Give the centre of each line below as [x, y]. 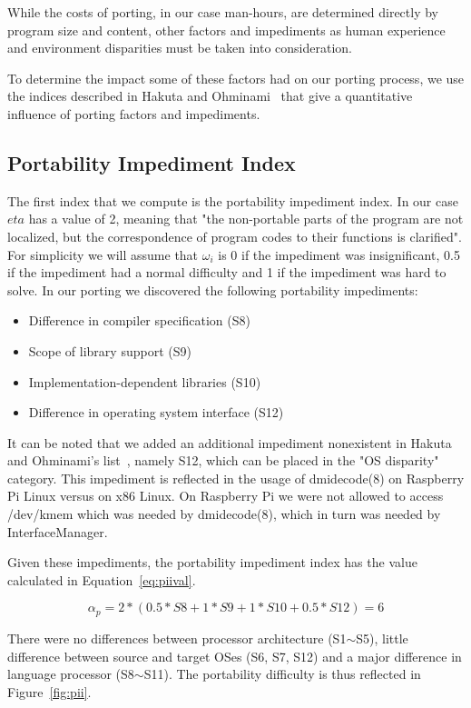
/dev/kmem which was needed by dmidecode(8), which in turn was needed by [224, 514]
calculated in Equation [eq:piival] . [102, 579]
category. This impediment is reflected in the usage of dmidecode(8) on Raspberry [236, 478]
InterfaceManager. [58, 531]
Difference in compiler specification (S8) [139, 320]
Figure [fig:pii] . [49, 691]
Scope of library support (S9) [110, 350]
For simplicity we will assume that [103, 254]
